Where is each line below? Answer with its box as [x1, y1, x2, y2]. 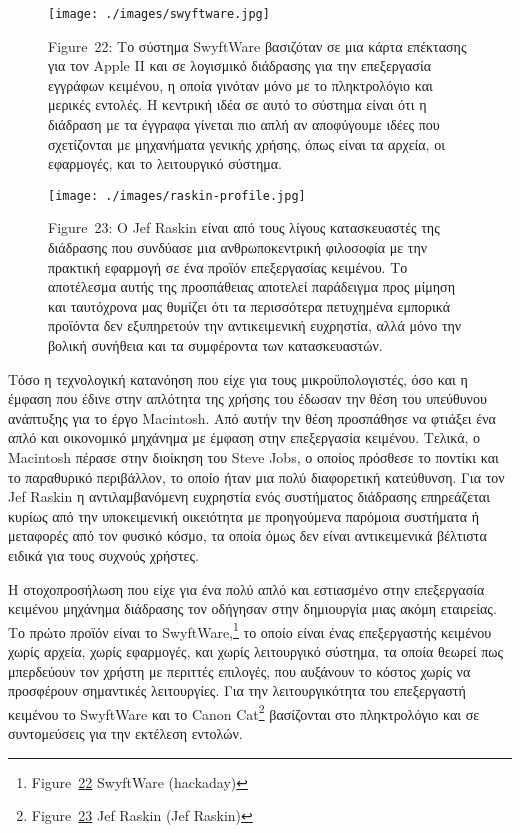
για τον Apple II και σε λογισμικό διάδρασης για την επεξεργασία [48, 55, 432, 76]
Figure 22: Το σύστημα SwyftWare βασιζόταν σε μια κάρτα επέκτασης [48, 35, 467, 56]
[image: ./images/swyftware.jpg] [48, 7, 270, 21]
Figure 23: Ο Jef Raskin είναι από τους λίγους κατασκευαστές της [48, 217, 440, 238]
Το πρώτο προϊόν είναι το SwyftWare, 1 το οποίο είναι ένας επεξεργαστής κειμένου [8, 618, 492, 642]
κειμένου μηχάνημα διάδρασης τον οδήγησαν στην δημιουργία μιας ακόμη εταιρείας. [8, 598, 497, 619]
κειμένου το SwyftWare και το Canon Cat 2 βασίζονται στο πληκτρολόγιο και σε [8, 700, 480, 724]
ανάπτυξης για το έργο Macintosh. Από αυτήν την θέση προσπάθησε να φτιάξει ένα [8, 407, 496, 428]
